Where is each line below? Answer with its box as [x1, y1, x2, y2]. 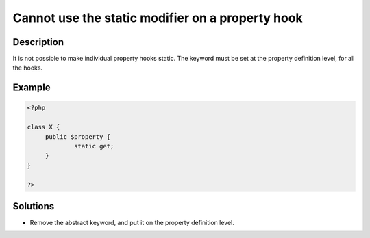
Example [12, 82, 51, 94]
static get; [74, 142, 114, 150]
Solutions [12, 200, 55, 212]
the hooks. [12, 64, 43, 72]
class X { [27, 123, 60, 131]
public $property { [45, 133, 111, 140]
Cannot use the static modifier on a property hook [12, 10, 303, 25]
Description [12, 36, 64, 48]
